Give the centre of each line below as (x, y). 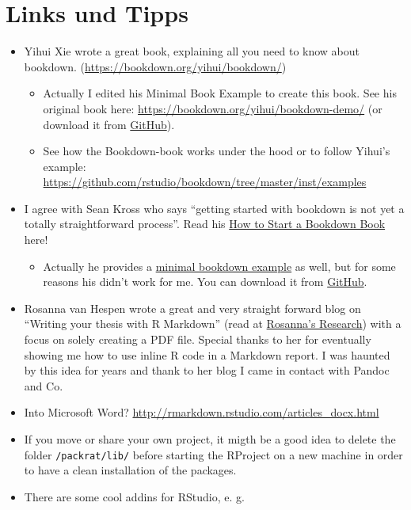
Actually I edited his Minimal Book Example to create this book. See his (220, 93)
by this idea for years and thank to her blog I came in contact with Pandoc (207, 370)
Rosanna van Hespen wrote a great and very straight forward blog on (192, 308)
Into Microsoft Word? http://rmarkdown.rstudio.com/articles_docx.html (202, 412)
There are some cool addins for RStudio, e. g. (134, 496)
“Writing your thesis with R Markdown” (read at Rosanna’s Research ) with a (213, 324)
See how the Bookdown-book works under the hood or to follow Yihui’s (217, 151)
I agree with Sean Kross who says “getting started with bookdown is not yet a (214, 208)
